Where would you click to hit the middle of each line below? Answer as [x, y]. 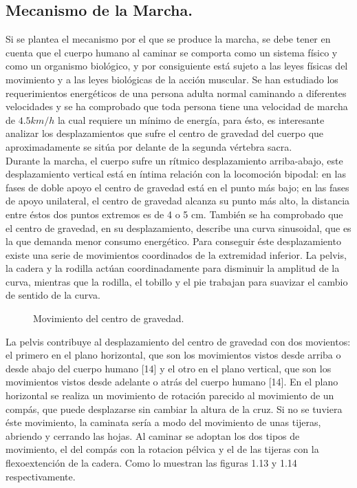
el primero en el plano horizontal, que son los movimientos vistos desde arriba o [173, 355]
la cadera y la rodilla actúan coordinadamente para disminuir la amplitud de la [173, 268]
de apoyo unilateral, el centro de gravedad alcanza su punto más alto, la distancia [178, 201]
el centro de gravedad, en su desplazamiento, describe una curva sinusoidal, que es [178, 227]
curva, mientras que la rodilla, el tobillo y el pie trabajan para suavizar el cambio [177, 281]
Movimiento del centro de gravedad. [109, 318]
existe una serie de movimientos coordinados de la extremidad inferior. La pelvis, [176, 254]
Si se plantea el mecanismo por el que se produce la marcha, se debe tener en [168, 39]
